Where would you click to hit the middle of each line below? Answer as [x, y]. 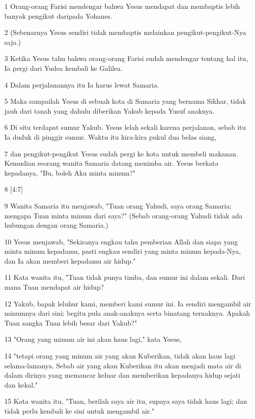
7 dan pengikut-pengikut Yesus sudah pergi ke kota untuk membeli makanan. [121, 153]
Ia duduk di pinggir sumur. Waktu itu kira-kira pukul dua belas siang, [111, 136]
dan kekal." [21, 384]
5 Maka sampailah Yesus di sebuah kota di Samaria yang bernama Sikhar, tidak [125, 101]
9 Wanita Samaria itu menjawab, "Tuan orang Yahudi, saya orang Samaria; [118, 205]
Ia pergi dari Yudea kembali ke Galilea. [64, 68]
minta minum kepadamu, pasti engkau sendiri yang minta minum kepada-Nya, [123, 251]
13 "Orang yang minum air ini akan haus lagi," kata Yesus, [93, 339]
